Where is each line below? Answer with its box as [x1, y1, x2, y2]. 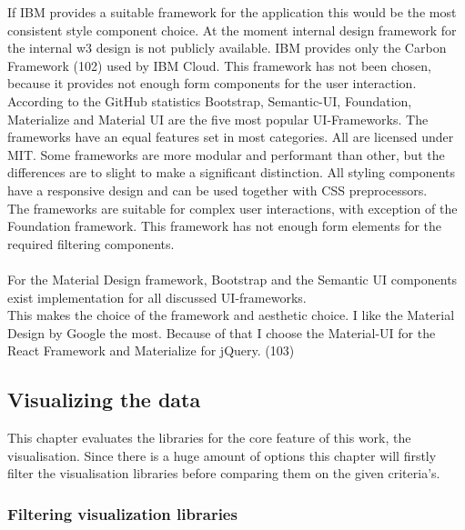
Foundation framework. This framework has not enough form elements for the [7, 216, 442, 235]
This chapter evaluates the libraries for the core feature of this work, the [7, 428, 411, 447]
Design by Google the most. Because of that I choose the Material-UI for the [7, 323, 436, 342]
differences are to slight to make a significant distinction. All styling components [7, 163, 456, 182]
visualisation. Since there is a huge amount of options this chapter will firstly [7, 445, 437, 465]
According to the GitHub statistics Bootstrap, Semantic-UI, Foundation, [7, 91, 412, 110]
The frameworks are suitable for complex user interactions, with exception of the [7, 198, 458, 217]
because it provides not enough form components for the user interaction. [7, 74, 417, 93]
